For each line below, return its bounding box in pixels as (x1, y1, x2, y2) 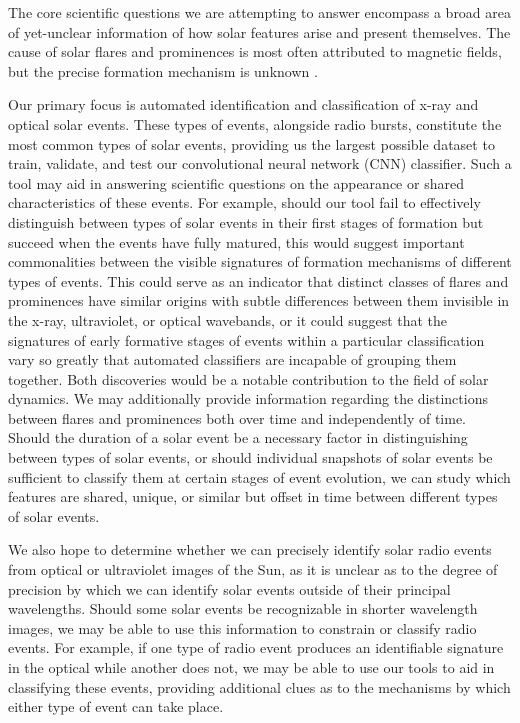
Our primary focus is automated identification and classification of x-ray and (8, 94, 479, 115)
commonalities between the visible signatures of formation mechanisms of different (8, 251, 512, 272)
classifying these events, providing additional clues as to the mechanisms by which (8, 676, 511, 697)
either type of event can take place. (8, 696, 224, 717)
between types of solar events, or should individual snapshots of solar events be (8, 447, 493, 468)
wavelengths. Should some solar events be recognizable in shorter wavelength (8, 598, 478, 619)
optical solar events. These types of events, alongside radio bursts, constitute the (8, 113, 502, 134)
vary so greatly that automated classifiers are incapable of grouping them (8, 349, 457, 370)
